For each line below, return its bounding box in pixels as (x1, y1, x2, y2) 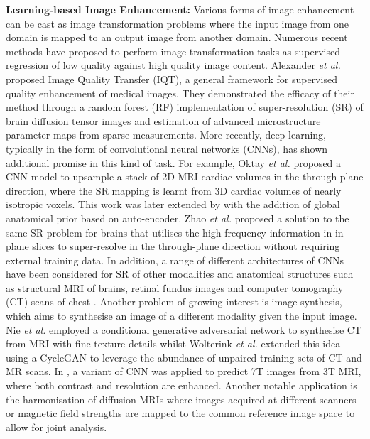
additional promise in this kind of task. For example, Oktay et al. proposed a (6, 155, 342, 170)
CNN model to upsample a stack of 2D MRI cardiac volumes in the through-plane (6, 169, 364, 184)
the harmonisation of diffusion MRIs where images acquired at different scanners (6, 391, 357, 406)
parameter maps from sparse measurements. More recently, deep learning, (6, 127, 326, 142)
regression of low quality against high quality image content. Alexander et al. (6, 58, 341, 72)
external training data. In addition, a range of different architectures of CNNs (6, 252, 344, 267)
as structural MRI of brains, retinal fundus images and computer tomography (6, 280, 344, 295)
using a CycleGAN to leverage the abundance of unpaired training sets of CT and (6, 349, 362, 364)
